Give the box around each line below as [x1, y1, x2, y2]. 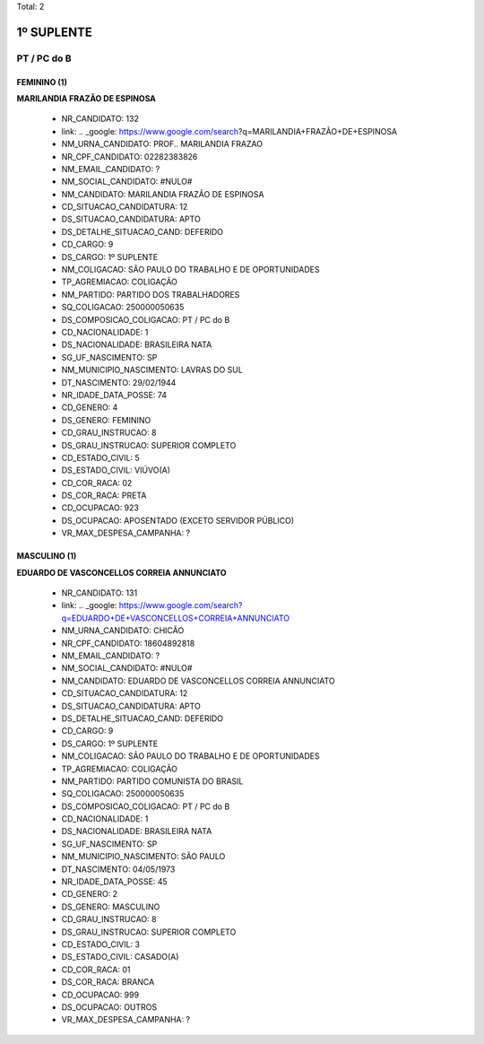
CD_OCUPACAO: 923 [61, 502, 139, 513]
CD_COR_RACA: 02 [61, 477, 133, 488]
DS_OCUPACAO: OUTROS [61, 1001, 158, 1013]
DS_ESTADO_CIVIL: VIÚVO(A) [61, 465, 170, 475]
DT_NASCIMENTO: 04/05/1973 [61, 864, 176, 874]
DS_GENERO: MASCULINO [61, 901, 160, 912]
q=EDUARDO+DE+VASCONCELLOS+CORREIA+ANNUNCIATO [61, 613, 290, 623]
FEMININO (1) [16, 76, 67, 87]
